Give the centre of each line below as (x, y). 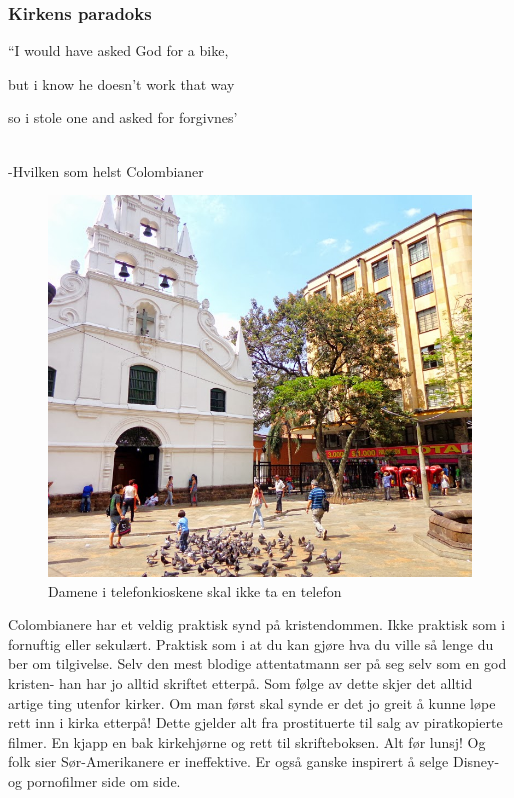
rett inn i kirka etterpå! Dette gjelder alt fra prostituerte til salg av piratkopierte (255, 722)
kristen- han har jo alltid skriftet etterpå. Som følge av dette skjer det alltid (240, 683)
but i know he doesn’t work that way (121, 83)
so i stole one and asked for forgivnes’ (123, 117)
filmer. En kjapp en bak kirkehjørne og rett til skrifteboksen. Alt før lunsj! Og (247, 741)
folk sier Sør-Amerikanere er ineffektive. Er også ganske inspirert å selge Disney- (254, 761)
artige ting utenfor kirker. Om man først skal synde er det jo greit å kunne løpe (252, 702)
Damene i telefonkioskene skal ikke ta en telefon (195, 590)
